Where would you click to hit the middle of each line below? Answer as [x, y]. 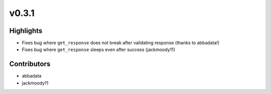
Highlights [26, 31]
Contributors [30, 64]
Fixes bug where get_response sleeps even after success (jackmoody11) [99, 49]
